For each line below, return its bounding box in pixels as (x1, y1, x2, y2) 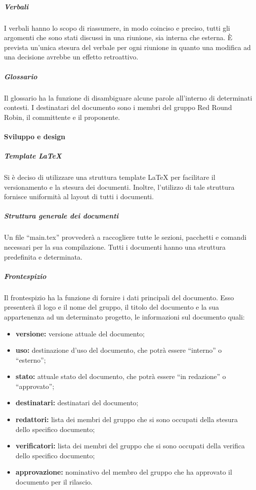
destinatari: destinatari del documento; (15, 397, 138, 408)
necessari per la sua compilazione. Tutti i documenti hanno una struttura (4, 241, 226, 252)
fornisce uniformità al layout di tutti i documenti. (4, 191, 154, 202)
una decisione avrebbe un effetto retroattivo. (4, 52, 138, 62)
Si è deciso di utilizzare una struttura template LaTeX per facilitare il (4, 172, 215, 182)
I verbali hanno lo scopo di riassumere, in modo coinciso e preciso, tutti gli (4, 22, 230, 33)
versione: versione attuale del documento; (15, 328, 145, 338)
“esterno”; (15, 354, 46, 365)
